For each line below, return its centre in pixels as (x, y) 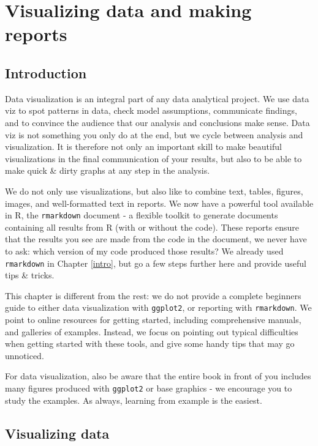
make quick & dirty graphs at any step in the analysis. (108, 170)
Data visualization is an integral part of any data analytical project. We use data (157, 98)
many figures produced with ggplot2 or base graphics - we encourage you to (149, 388)
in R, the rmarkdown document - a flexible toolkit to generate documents (142, 215)
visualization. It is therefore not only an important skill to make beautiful (143, 147)
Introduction (46, 72)
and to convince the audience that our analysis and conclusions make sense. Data (157, 122)
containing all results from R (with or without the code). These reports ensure (152, 227)
